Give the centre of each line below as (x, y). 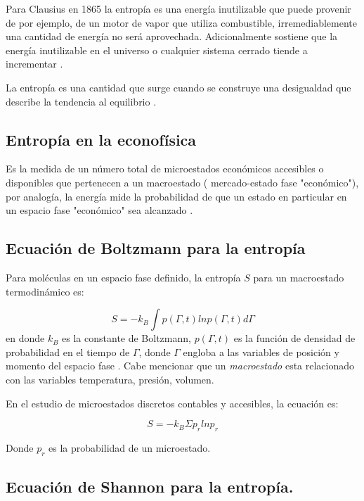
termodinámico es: (45, 291)
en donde (25, 338)
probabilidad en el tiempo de (68, 351)
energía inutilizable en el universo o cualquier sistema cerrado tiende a (157, 50)
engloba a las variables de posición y (261, 351)
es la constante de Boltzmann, (126, 338)
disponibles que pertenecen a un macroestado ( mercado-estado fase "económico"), (182, 182)
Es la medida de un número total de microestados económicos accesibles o (165, 169)
